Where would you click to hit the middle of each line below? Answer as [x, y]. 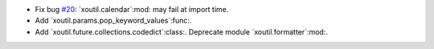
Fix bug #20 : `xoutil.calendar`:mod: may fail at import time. [132, 9]
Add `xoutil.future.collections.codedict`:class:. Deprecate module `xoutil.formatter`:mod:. [182, 31]
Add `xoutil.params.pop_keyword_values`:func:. [113, 21]
